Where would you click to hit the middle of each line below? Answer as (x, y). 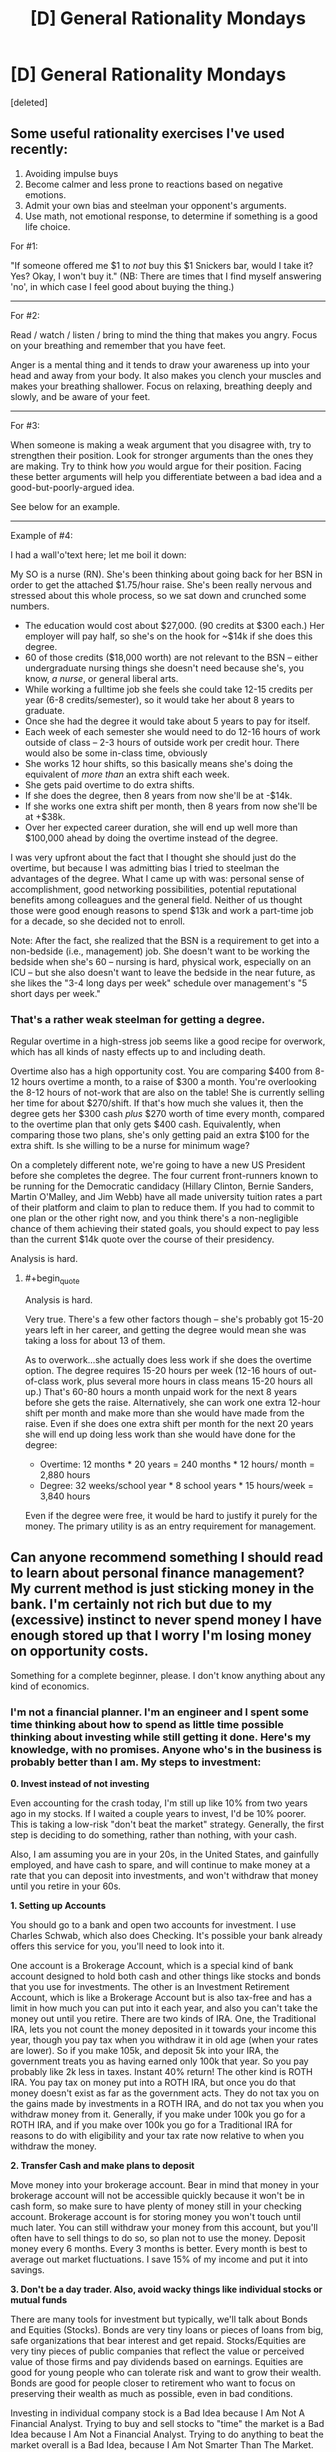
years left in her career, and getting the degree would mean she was (165, 1329)
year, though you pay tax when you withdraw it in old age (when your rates (164, 2039)
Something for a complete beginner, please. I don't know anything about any (168, 1675)
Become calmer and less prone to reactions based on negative (153, 184)
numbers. (30, 606)
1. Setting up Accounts (58, 1905)
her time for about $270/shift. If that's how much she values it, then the (157, 1103)
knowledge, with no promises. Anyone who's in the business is (166, 1749)
